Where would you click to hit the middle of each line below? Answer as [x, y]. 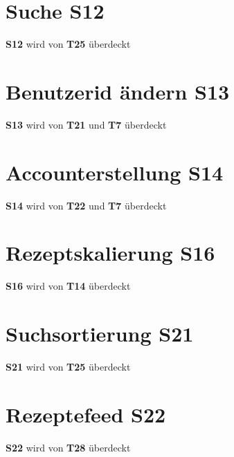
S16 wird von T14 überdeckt [68, 286]
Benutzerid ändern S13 [118, 91]
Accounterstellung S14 [115, 172]
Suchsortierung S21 [100, 334]
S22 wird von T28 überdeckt [68, 447]
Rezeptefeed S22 [86, 414]
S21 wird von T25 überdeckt [68, 366]
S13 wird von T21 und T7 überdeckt [86, 124]
